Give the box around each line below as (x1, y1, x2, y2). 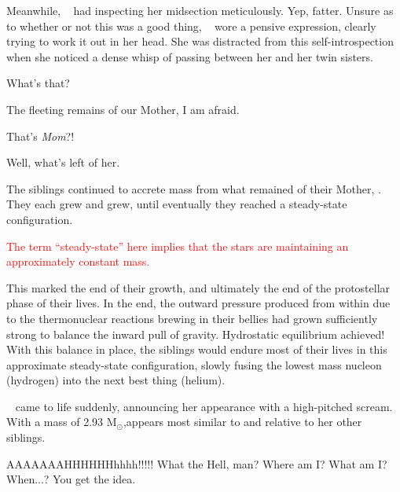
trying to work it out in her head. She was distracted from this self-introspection (6, 33, 394, 50)
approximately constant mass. (6, 253, 150, 270)
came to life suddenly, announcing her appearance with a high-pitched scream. (15, 398, 393, 414)
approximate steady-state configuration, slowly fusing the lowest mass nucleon (6, 356, 382, 373)
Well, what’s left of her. (6, 154, 120, 171)
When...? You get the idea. (6, 471, 136, 487)
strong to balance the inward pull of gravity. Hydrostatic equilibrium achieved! (6, 325, 385, 342)
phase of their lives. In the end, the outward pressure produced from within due (6, 295, 391, 311)
